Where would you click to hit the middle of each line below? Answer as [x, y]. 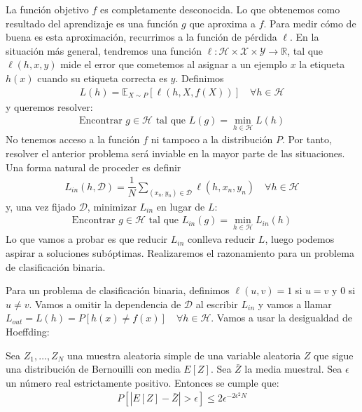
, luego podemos [300, 239]
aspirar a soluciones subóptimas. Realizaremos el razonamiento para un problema [180, 253]
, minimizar [112, 206]
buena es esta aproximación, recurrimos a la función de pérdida [141, 37]
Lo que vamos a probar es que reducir [87, 239]
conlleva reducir [222, 239]
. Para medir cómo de [310, 23]
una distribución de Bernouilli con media [93, 369]
